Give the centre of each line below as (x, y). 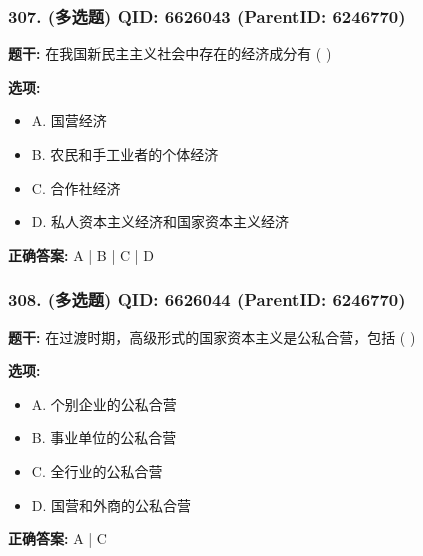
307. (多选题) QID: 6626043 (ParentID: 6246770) (207, 15)
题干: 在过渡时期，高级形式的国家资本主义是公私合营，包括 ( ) (212, 336)
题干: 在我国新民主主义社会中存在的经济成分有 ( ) (170, 53)
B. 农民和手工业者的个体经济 (125, 154)
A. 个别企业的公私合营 (104, 403)
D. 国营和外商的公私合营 (111, 504)
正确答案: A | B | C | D (81, 254)
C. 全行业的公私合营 (97, 470)
